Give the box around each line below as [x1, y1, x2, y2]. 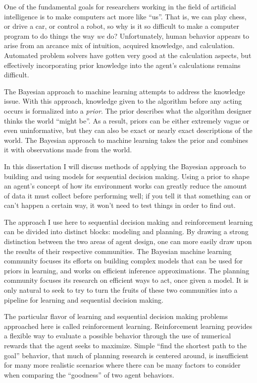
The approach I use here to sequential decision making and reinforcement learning [4, 216, 253, 227]
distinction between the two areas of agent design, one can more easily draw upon [4, 236, 252, 247]
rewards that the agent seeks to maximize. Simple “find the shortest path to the [4, 340, 247, 350]
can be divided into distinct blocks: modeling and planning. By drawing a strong [4, 226, 249, 237]
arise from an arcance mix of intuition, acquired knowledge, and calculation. [4, 40, 235, 51]
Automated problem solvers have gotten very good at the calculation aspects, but [4, 50, 252, 60]
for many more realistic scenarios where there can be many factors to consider [4, 360, 241, 370]
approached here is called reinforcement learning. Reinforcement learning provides [4, 320, 253, 331]
